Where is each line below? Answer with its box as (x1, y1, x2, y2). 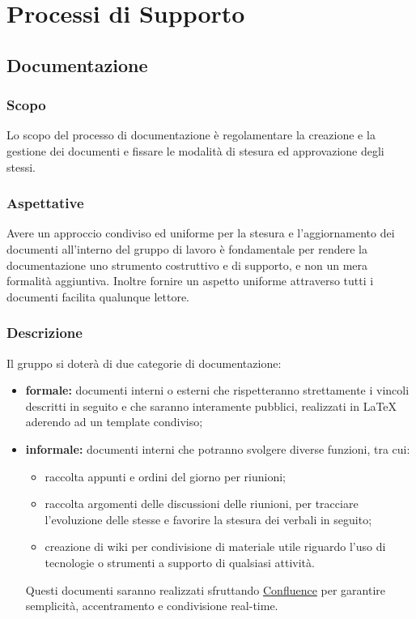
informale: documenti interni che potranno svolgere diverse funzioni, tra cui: (25, 440, 410, 457)
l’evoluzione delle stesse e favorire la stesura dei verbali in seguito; (45, 510, 372, 527)
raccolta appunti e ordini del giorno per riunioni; (45, 467, 286, 485)
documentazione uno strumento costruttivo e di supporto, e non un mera (6, 256, 368, 273)
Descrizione (6, 322, 83, 343)
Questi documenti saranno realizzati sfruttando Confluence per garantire (25, 581, 386, 598)
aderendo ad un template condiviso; (25, 413, 203, 430)
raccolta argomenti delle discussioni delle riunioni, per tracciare (45, 495, 359, 512)
